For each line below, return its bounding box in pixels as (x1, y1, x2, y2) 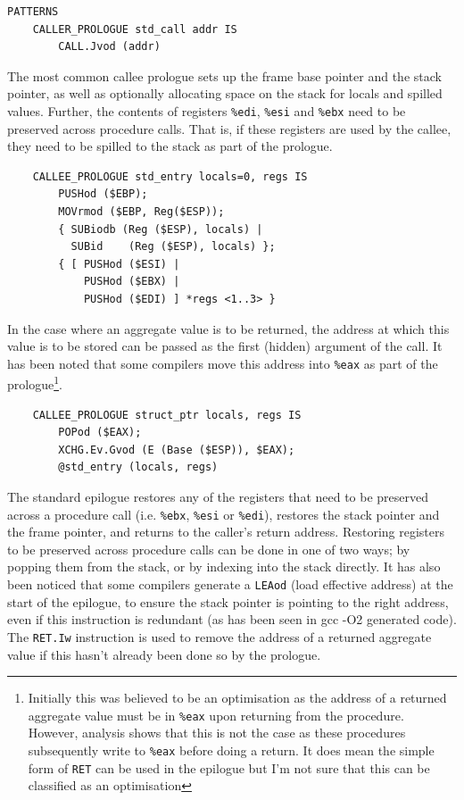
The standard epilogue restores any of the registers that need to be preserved (7, 487, 429, 506)
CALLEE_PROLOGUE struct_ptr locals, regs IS (32, 408, 302, 421)
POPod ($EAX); (58, 426, 142, 439)
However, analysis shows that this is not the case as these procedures (28, 723, 406, 742)
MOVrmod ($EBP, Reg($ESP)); (58, 205, 225, 218)
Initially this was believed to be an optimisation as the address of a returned (28, 688, 447, 707)
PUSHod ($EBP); (58, 187, 148, 201)
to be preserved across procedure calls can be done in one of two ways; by (7, 539, 410, 558)
